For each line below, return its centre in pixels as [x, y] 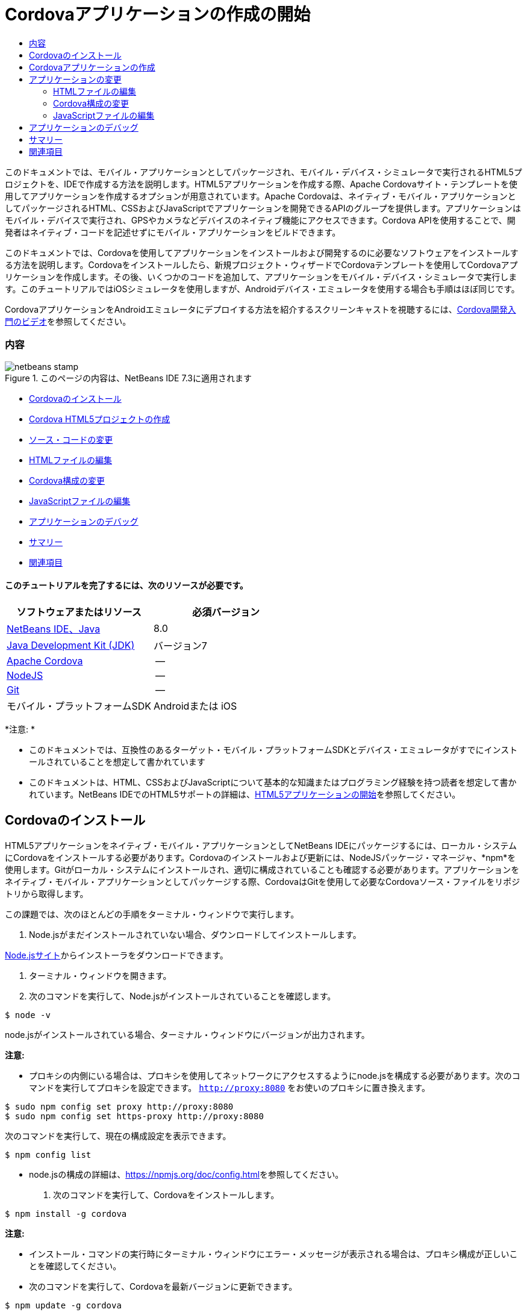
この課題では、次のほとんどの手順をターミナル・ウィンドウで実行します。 [152, 914]
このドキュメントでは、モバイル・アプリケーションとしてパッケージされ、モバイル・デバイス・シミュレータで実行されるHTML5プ [263, 172]
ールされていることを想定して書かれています [117, 761]
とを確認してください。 [75, 1266]
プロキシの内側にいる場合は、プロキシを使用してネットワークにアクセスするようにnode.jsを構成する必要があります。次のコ [275, 1075]
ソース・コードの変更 [71, 439]
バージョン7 [180, 645]
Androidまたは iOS [195, 706]
